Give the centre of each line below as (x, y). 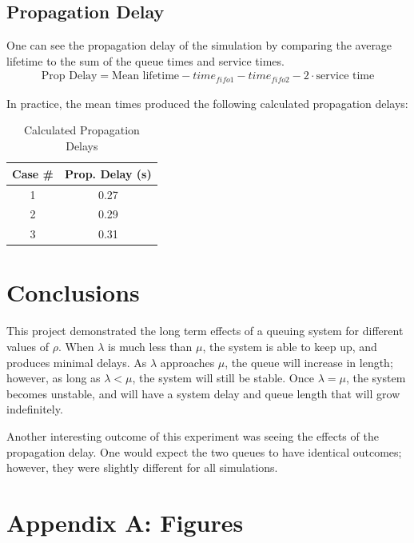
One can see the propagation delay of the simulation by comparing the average (199, 45)
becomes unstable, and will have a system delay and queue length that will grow (203, 393)
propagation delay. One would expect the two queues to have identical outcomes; (204, 451)
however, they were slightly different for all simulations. (142, 467)
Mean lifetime (146, 76)
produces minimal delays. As (77, 362)
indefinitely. (35, 409)
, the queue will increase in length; (309, 362)
